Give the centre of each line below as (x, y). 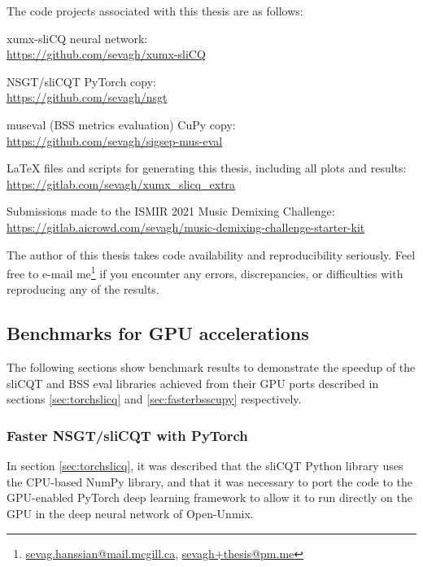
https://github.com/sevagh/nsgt (87, 97)
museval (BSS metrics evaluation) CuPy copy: (121, 124)
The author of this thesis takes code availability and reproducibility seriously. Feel (211, 254)
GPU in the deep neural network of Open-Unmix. (130, 513)
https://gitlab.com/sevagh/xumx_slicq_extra (121, 183)
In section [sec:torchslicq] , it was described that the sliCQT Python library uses (205, 466)
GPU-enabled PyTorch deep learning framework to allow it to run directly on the (209, 497)
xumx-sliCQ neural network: (77, 38)
